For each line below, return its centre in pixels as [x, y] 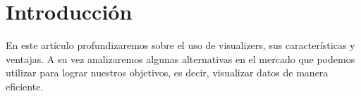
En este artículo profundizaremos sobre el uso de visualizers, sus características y [180, 45]
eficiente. [25, 86]
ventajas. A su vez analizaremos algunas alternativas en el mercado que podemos [180, 59]
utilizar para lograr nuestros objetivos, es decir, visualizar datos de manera [167, 73]
